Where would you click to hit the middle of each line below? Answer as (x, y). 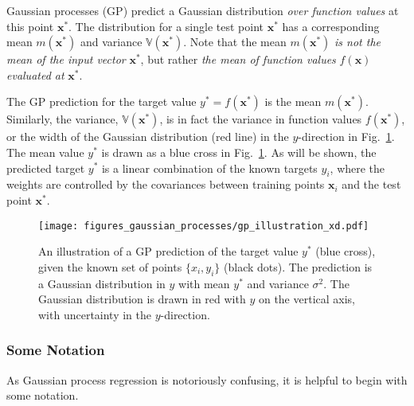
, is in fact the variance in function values (261, 119)
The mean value (45, 152)
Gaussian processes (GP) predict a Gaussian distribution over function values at (203, 10)
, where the (357, 168)
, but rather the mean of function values (238, 59)
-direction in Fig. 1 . (346, 137)
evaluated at (35, 74)
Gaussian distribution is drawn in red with (142, 299)
